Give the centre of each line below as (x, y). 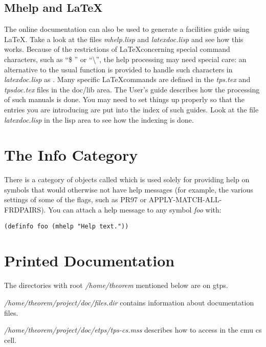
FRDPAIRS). (25, 210)
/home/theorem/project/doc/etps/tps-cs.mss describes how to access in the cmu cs (133, 330)
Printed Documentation (90, 261)
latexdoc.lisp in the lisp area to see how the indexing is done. (99, 119)
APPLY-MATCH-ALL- (185, 199)
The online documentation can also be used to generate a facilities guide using (127, 29)
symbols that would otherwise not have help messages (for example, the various (129, 189)
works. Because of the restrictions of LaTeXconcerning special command (117, 49)
